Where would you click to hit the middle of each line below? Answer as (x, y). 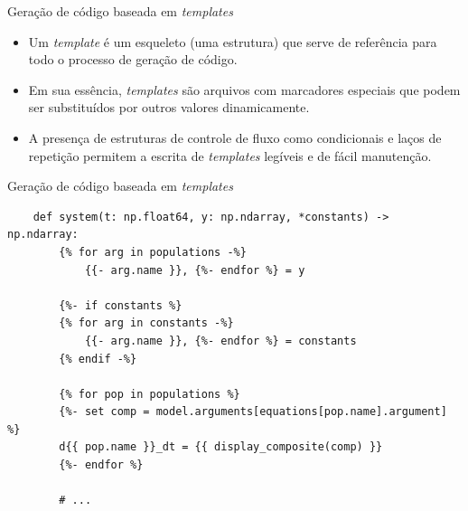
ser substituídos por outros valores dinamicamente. (169, 107)
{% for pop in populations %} (150, 394)
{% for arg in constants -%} (146, 323)
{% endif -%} (98, 359)
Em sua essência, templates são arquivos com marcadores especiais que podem (244, 89)
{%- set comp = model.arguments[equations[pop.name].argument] (253, 412)
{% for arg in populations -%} (153, 252)
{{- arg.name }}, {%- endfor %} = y (195, 270)
